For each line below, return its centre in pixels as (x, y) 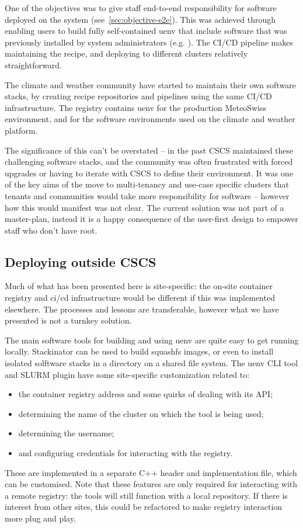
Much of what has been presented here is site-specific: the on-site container (139, 286)
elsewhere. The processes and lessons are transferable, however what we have (142, 309)
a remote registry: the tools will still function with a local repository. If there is (146, 495)
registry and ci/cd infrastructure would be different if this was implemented (140, 298)
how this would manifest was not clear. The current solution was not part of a (144, 207)
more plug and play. (40, 518)
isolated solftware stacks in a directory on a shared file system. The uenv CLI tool (151, 363)
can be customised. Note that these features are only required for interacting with (151, 484)
